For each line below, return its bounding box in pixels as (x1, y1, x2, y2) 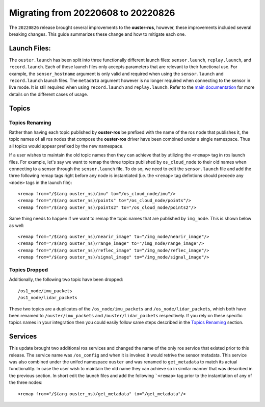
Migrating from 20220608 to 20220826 (9, 7, 175, 18)
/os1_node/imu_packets (18, 288, 73, 294)
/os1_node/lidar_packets (18, 295, 78, 301)
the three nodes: (9, 380, 43, 385)
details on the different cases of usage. (9, 91, 88, 97)
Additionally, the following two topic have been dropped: (9, 277, 124, 282)
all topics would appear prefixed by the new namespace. (9, 143, 124, 149)
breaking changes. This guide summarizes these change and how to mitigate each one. (9, 31, 186, 37)
